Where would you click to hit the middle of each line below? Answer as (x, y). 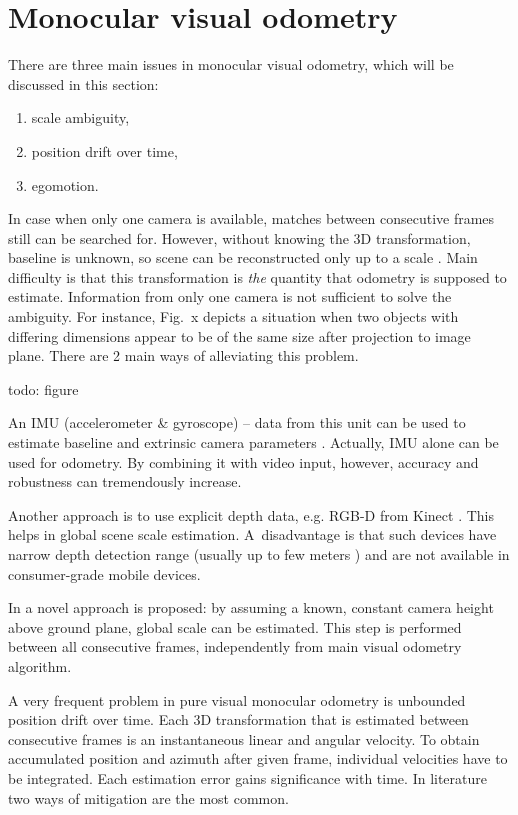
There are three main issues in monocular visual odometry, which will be (231, 64)
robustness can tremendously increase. (125, 481)
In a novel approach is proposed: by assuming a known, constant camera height (251, 607)
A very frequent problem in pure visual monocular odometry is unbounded (237, 699)
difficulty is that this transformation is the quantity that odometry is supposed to (257, 276)
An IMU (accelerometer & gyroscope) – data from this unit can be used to (237, 422)
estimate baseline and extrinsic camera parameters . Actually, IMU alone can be (253, 442)
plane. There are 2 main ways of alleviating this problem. (183, 355)
